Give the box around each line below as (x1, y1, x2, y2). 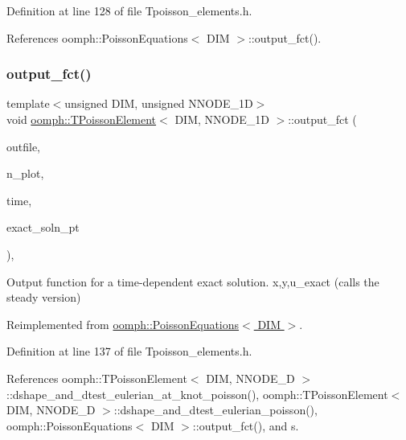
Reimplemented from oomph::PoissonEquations (6, 315, 240, 332)
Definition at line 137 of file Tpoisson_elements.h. (6, 343, 252, 360)
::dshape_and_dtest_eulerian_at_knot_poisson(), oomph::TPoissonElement (6, 385, 388, 402)
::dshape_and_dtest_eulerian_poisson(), (113, 401, 318, 418)
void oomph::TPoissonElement (6, 111, 157, 127)
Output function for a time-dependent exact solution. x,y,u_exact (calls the (6, 273, 379, 290)
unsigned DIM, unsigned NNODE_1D (64, 95, 253, 112)
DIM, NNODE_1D (174, 111, 269, 127)
